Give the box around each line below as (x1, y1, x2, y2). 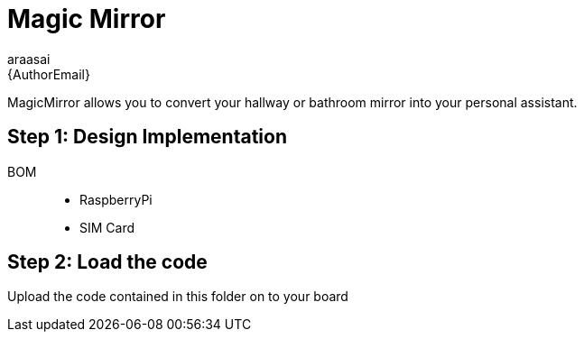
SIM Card (79, 219, 135, 235)
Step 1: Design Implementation (7, 125, 288, 149)
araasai (7, 50, 51, 67)
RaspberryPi (79, 191, 153, 207)
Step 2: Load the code (7, 251, 208, 274)
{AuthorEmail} (7, 66, 90, 82)
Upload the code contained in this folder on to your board (7, 289, 348, 305)
